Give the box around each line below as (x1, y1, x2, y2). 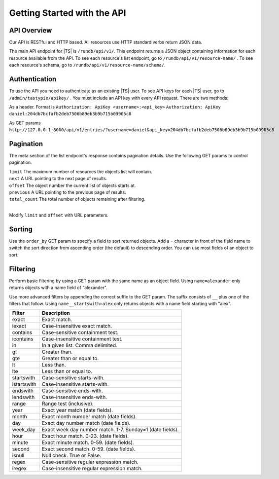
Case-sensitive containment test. (42, 329, 119, 336)
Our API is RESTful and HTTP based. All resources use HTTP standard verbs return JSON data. (9, 39, 202, 45)
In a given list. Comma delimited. (42, 342, 118, 349)
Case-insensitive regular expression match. (42, 465, 143, 472)
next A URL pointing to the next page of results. (9, 176, 107, 182)
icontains (12, 335, 34, 342)
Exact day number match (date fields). (42, 420, 131, 427)
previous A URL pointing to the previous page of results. (9, 189, 127, 195)
